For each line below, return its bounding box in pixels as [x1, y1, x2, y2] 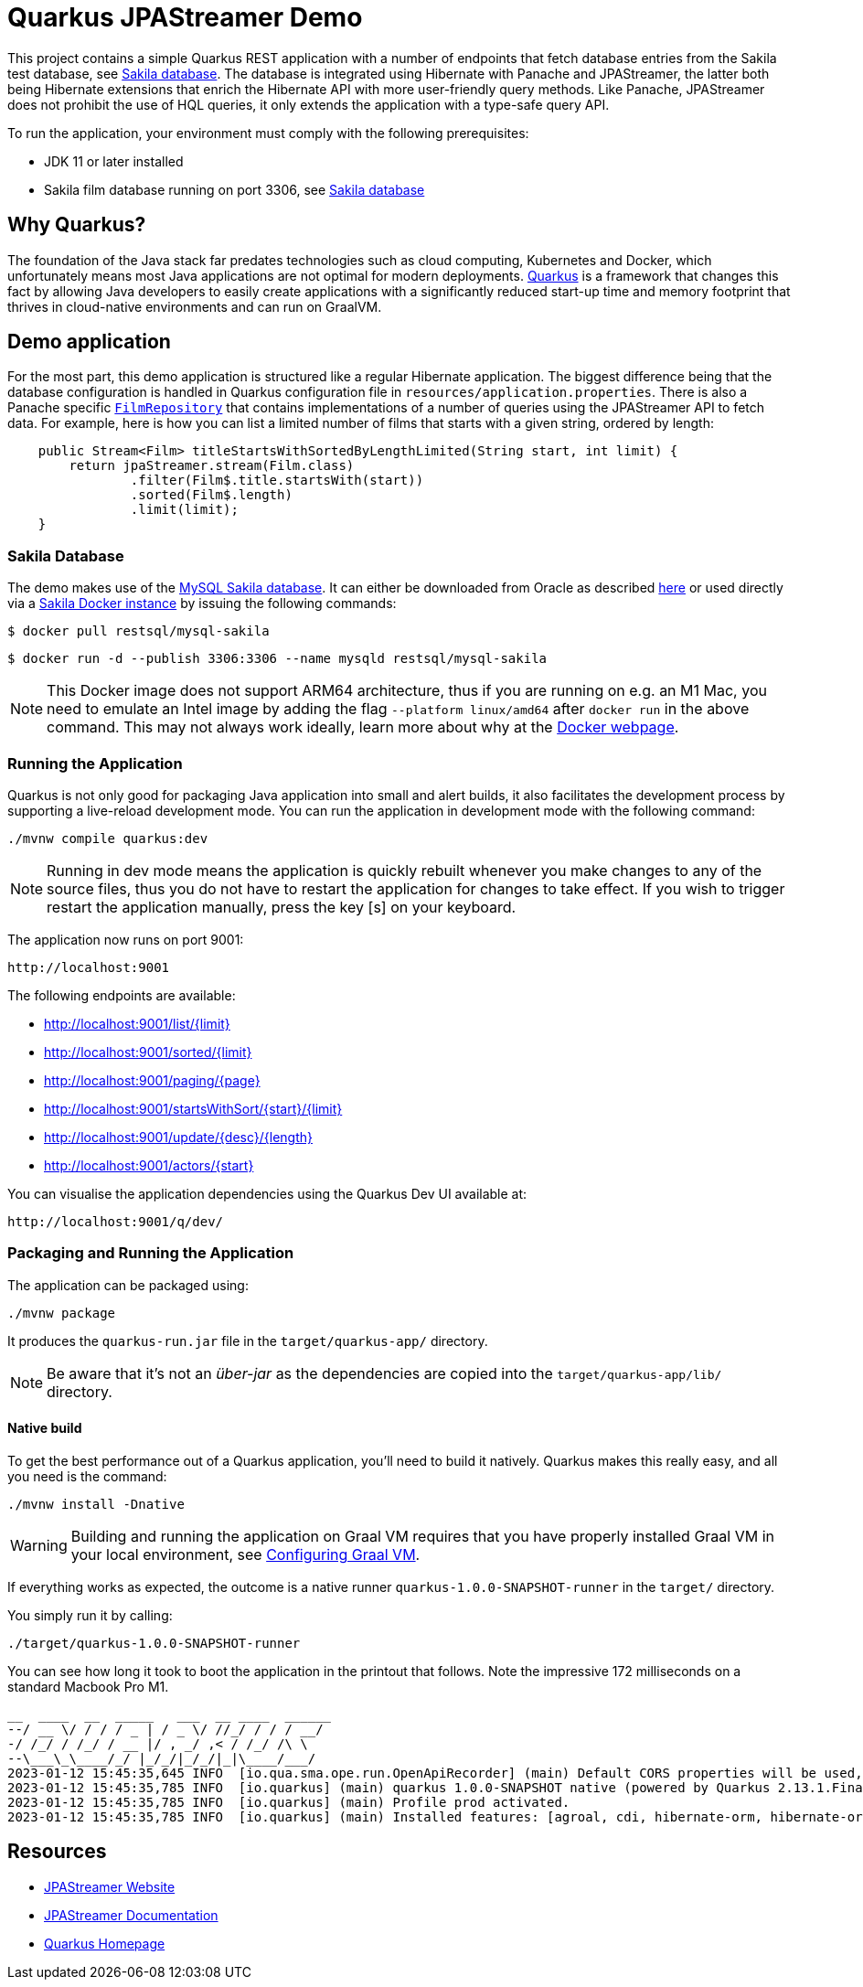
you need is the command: [7, 1468, 167, 1484]
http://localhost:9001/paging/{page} [44, 1072, 261, 1088]
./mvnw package [7, 1305, 116, 1320]
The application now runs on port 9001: [7, 931, 244, 947]
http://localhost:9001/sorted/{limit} [44, 1043, 252, 1060]
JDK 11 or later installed [44, 153, 184, 169]
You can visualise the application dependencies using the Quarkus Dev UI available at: [7, 1185, 527, 1202]
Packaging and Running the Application [7, 1244, 294, 1263]
